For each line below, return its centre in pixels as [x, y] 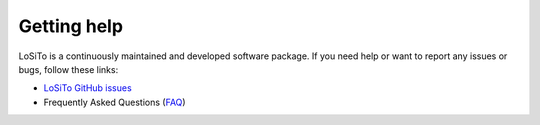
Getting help [71, 26]
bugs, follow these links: [68, 69]
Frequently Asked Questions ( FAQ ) [114, 102]
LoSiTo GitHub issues [87, 88]
